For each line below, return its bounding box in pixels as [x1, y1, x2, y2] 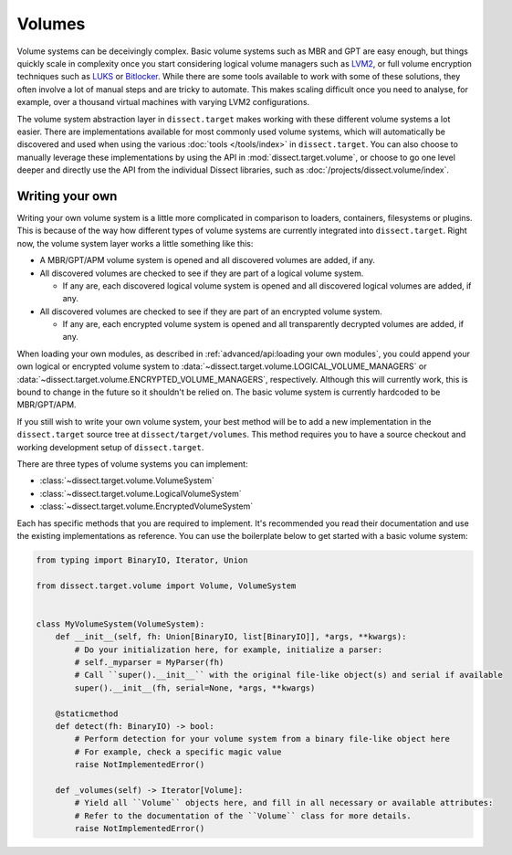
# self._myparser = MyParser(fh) [74, 658, 225, 668]
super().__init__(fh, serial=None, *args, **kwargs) [74, 682, 316, 693]
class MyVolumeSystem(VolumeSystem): [36, 618, 205, 629]
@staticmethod [55, 708, 119, 719]
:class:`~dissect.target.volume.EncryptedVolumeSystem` [39, 501, 254, 512]
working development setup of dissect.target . [16, 441, 204, 452]
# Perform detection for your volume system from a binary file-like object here [74, 734, 451, 744]
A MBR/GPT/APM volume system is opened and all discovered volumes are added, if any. [39, 255, 376, 266]
